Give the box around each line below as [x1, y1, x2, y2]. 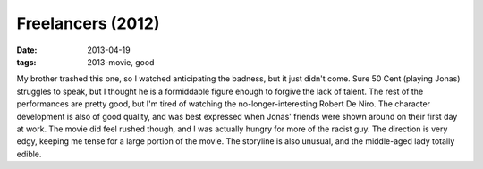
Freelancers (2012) [16, 13, 160, 33]
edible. [16, 148, 42, 159]
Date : [16, 45, 38, 55]
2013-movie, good [87, 56, 155, 67]
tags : [16, 56, 37, 67]
